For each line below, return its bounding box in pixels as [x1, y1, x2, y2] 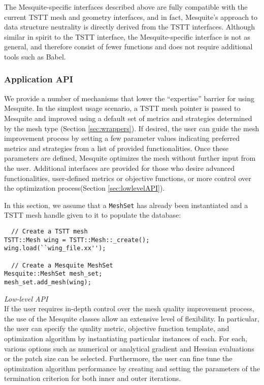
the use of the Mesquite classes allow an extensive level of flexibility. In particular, [4, 313, 259, 323]
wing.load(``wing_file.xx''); [4, 245, 106, 252]
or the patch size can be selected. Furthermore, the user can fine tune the [4, 353, 233, 364]
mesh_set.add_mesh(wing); [4, 278, 91, 286]
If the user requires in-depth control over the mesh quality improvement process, [4, 303, 254, 314]
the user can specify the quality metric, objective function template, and [4, 323, 229, 334]
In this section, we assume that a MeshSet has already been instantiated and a [4, 199, 248, 210]
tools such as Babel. [4, 51, 66, 62]
